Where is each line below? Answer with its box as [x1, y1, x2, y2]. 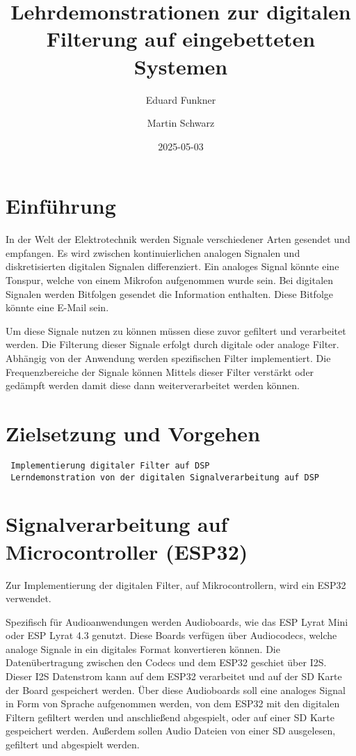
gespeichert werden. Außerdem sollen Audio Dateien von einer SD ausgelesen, [6, 723, 336, 738]
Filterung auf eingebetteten [46, 24, 316, 53]
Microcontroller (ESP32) [6, 537, 248, 565]
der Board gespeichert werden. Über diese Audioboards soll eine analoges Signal [6, 682, 346, 697]
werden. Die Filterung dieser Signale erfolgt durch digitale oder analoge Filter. [6, 337, 339, 352]
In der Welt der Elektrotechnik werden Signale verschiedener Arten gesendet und [6, 232, 350, 246]
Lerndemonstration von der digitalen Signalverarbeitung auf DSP [10, 472, 320, 482]
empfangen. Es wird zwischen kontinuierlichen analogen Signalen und [6, 245, 300, 260]
